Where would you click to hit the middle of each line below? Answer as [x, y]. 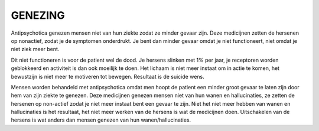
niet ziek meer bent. [35, 49]
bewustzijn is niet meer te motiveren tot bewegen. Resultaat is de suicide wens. [108, 76]
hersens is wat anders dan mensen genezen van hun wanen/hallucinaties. [101, 120]
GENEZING [38, 15]
